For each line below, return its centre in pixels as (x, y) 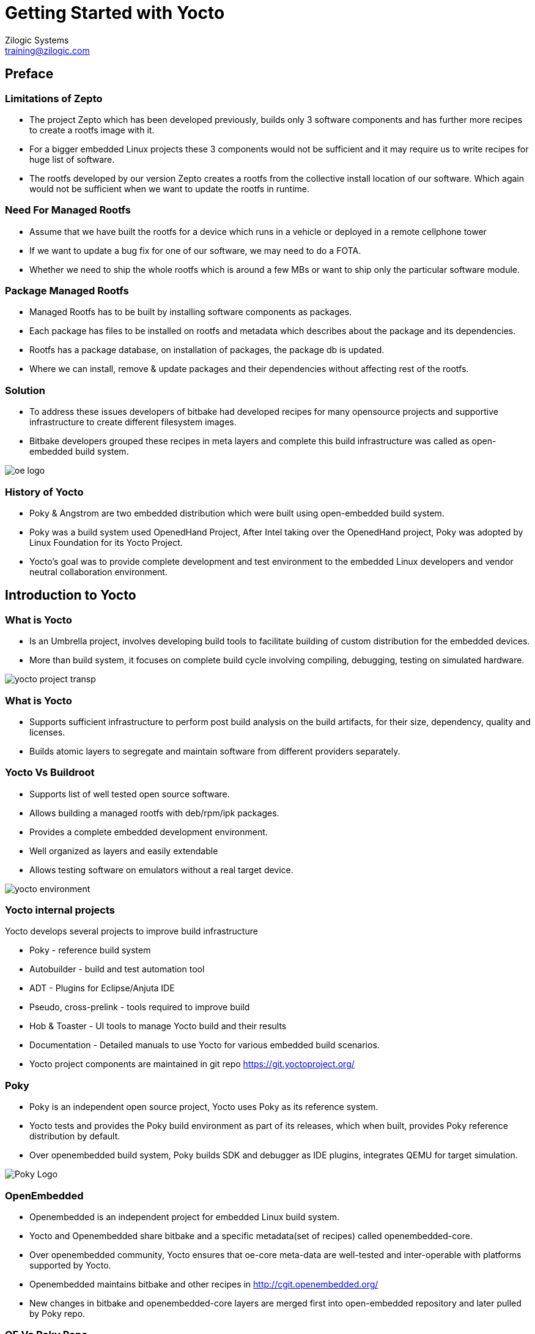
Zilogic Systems (37, 40)
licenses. (47, 732)
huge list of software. (72, 159)
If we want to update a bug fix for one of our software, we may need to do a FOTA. (195, 250)
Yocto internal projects (60, 910)
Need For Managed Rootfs (68, 210)
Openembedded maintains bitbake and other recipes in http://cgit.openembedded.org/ (204, 1284)
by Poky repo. (57, 1313)
